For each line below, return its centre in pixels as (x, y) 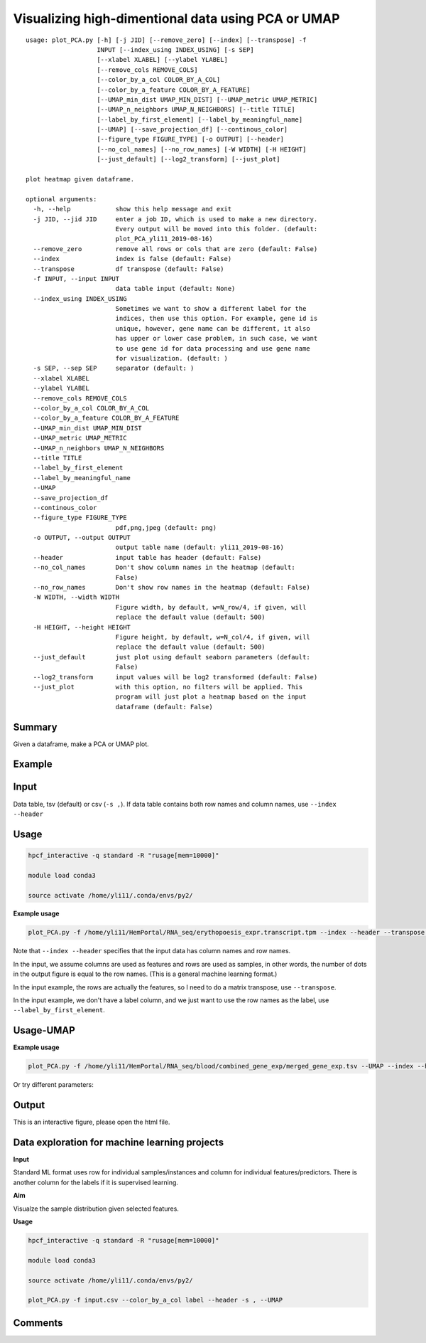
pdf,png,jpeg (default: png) (166, 527)
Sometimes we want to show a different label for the (211, 309)
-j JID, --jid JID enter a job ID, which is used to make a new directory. (175, 219)
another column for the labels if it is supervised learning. (96, 1182)
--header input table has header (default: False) (147, 557)
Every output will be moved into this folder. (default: (217, 229)
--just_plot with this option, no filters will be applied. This (168, 687)
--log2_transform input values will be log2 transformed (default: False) (175, 677)
